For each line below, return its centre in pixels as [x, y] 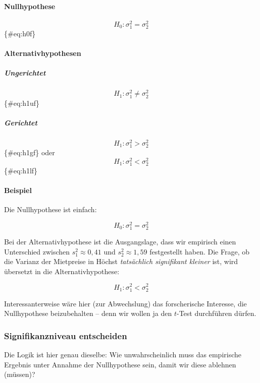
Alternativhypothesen [43, 53]
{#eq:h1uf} [22, 103]
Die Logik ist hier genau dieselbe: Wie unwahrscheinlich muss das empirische [123, 355]
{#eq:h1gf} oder [30, 152]
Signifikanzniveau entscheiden [66, 335]
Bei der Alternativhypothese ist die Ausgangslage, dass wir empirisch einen [120, 242]
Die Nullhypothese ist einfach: [50, 209]
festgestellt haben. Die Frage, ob [199, 251]
